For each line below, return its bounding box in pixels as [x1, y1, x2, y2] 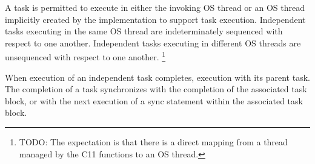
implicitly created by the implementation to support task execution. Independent [5, 13, 306, 25]
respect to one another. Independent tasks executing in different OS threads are [5, 36, 301, 49]
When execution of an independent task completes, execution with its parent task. [5, 71, 310, 83]
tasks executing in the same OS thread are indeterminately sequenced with [5, 25, 283, 37]
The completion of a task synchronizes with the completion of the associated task [5, 83, 307, 95]
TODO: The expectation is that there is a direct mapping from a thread [19, 136, 288, 148]
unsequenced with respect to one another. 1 [5, 49, 166, 63]
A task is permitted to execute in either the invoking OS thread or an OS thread [5, 1, 305, 13]
